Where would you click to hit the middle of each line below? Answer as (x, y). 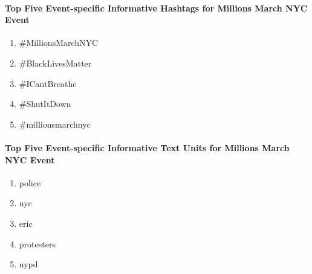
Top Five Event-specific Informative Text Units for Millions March (147, 147)
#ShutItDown (45, 104)
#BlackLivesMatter (55, 63)
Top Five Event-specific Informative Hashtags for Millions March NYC (156, 8)
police (30, 182)
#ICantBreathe (48, 83)
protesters (37, 243)
